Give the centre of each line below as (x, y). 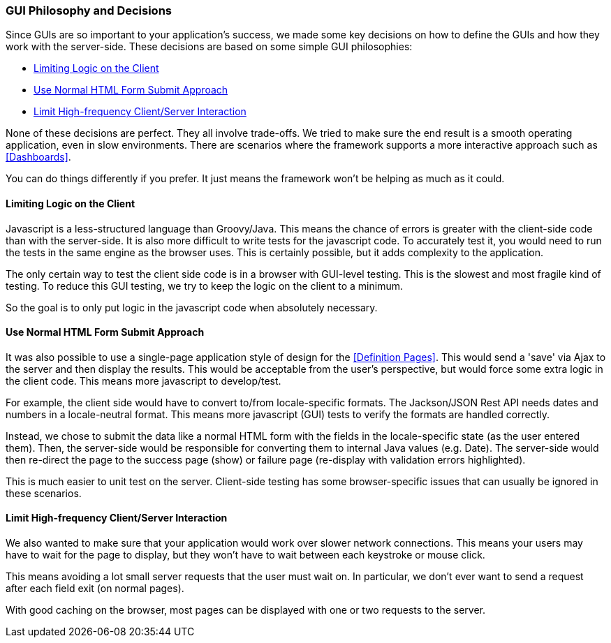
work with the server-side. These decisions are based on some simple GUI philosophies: (209, 47)
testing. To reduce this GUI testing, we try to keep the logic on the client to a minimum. (204, 286)
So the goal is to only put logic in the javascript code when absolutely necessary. (192, 307)
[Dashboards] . (38, 157)
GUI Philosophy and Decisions (89, 10)
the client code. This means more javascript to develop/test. (143, 380)
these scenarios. (44, 493)
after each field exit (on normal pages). (95, 589)
